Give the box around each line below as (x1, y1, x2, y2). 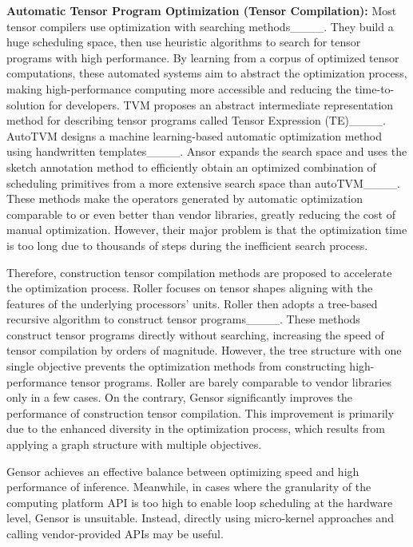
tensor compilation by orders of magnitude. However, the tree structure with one (6, 342, 402, 359)
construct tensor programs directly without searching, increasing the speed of (6, 326, 384, 343)
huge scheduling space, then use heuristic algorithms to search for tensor (6, 34, 361, 50)
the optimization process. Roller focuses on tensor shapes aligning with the (6, 279, 373, 296)
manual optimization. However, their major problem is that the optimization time (6, 221, 407, 238)
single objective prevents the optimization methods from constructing (6, 358, 346, 375)
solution (6, 96, 46, 113)
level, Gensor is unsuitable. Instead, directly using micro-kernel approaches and (6, 509, 394, 526)
